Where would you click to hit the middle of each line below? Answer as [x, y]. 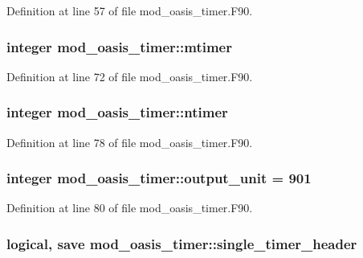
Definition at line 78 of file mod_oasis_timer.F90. [130, 142]
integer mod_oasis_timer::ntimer [117, 112]
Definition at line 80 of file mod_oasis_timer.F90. [130, 208]
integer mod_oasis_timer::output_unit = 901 [159, 178]
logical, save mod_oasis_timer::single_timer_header [182, 243]
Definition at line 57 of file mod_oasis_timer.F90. [130, 10]
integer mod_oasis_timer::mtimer [119, 46]
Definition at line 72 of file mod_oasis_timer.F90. [130, 76]
